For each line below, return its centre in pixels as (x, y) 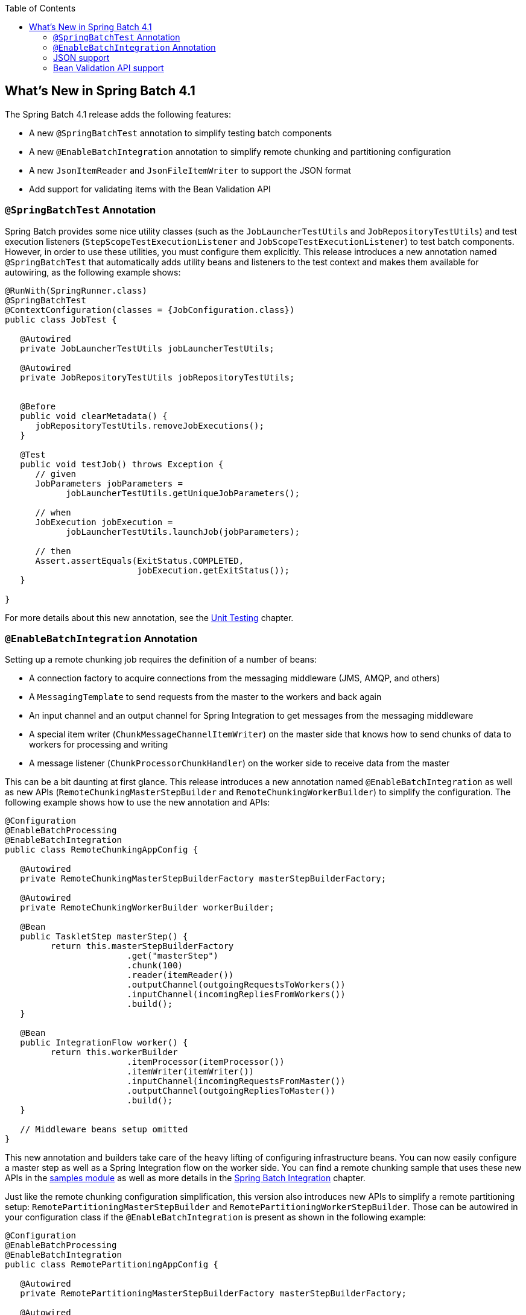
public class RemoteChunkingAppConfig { (102, 850)
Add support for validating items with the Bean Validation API (150, 189)
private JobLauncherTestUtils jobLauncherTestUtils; (147, 348)
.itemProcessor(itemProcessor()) (206, 1062)
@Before (38, 406)
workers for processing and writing (99, 745)
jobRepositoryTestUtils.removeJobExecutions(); (150, 425)
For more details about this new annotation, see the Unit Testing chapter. (149, 617)
